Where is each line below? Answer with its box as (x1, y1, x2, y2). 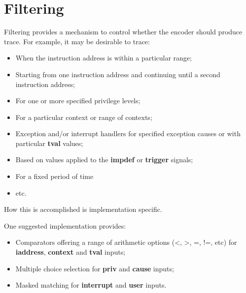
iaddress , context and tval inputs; (15, 247, 126, 257)
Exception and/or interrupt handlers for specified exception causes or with (15, 128, 241, 139)
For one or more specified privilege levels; (15, 95, 141, 106)
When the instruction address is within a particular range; (15, 53, 192, 63)
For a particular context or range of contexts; (15, 112, 152, 122)
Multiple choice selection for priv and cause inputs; (15, 263, 174, 273)
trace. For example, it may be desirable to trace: (4, 36, 150, 46)
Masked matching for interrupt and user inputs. (15, 280, 167, 290)
